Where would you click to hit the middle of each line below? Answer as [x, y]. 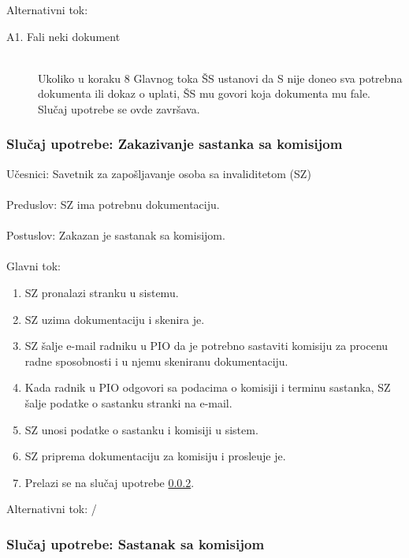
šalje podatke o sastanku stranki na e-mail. [128, 402]
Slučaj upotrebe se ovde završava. [119, 108]
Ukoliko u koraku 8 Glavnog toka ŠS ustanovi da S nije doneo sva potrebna [220, 78]
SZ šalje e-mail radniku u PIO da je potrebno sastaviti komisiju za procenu [206, 346]
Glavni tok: [33, 266]
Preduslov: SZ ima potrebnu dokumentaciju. [113, 204]
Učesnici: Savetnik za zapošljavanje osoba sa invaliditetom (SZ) [159, 173]
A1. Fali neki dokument [63, 36]
